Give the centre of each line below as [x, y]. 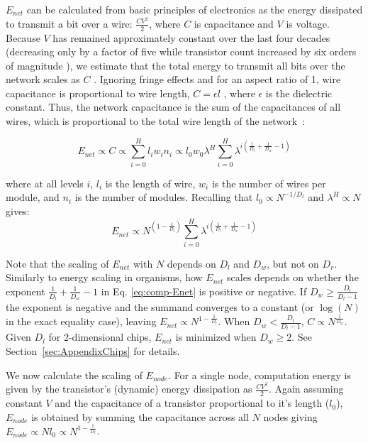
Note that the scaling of [57, 263]
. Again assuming [306, 389]
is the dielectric [299, 93]
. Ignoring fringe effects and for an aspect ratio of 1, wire [217, 79]
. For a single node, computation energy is [260, 374]
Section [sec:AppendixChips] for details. [93, 350]
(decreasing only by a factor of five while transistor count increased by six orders [181, 51]
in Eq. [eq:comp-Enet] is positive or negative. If [204, 291]
